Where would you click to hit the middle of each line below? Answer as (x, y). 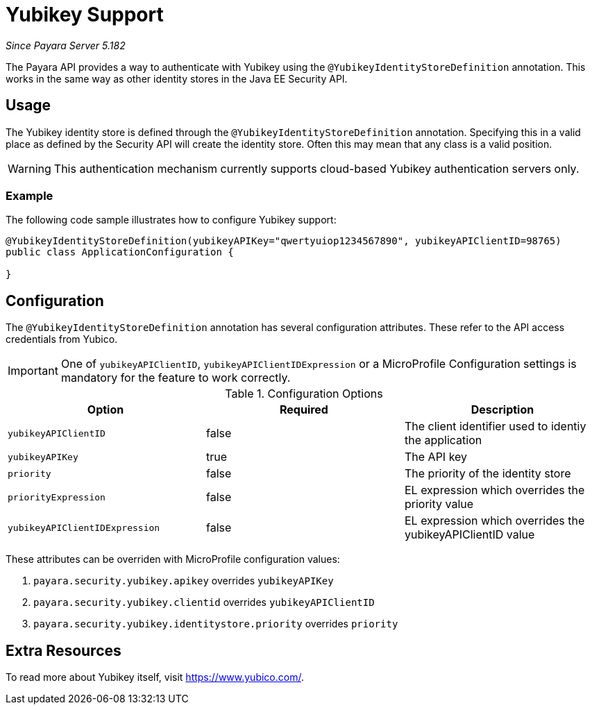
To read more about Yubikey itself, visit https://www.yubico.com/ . (155, 677)
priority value (439, 504)
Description (502, 410)
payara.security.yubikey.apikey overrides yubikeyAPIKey (184, 581)
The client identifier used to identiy (495, 426)
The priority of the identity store (488, 474)
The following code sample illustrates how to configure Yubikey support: (171, 220)
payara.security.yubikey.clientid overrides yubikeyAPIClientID (204, 602)
